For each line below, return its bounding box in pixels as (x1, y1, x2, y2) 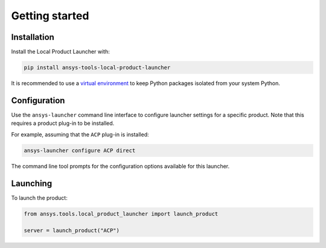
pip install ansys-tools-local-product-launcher (24, 64, 171, 71)
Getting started (11, 9, 89, 22)
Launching (11, 178, 53, 188)
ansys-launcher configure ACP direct (24, 147, 136, 154)
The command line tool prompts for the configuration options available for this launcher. (11, 162, 230, 170)
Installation (11, 32, 54, 42)
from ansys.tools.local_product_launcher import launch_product (24, 210, 219, 217)
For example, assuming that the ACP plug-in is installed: (11, 130, 149, 138)
